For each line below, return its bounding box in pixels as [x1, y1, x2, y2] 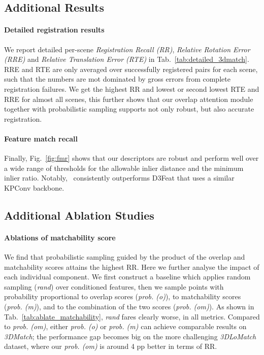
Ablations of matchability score [4, 232, 116, 242]
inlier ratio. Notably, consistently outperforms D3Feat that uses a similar [4, 172, 235, 183]
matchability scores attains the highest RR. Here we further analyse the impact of [4, 261, 259, 272]
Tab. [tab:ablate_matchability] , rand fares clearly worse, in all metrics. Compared [4, 311, 260, 322]
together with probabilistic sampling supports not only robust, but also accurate [4, 103, 254, 114]
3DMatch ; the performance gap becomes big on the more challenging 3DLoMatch [4, 331, 256, 341]
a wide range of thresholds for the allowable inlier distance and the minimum [4, 162, 244, 173]
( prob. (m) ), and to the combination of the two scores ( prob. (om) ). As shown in [4, 301, 254, 312]
